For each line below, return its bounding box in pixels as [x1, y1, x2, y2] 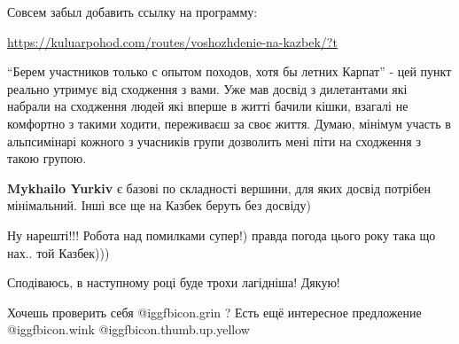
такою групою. [7, 149, 87, 168]
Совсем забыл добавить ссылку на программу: [7, 3, 258, 20]
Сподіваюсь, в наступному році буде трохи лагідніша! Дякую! [7, 273, 340, 292]
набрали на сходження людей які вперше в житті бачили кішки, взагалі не [7, 97, 408, 115]
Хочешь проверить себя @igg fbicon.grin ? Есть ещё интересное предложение [7, 302, 422, 321]
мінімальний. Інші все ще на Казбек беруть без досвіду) [7, 196, 311, 215]
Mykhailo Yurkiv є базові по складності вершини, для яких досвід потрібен [7, 178, 432, 197]
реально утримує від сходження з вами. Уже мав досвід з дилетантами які [7, 79, 408, 98]
